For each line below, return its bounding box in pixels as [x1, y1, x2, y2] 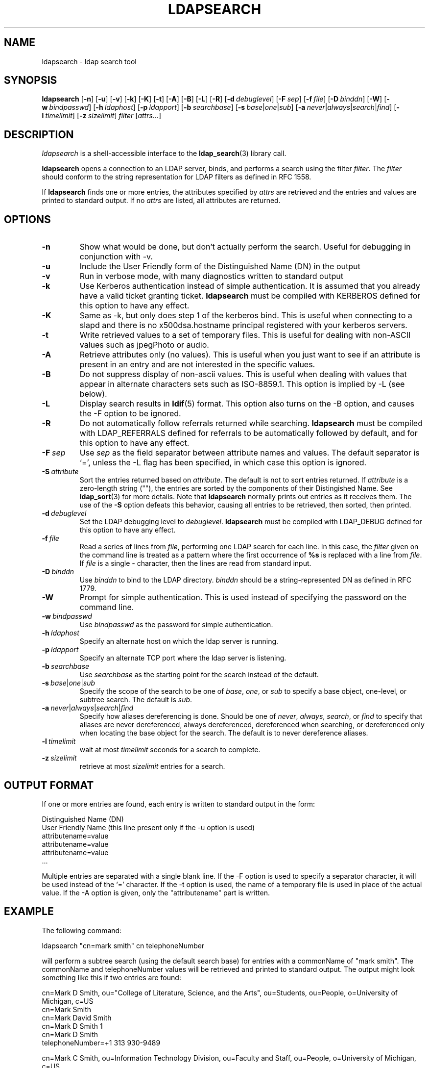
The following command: [42, 926, 122, 935]
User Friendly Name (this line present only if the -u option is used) [42, 823, 255, 832]
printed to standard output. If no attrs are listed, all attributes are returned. [42, 196, 281, 205]
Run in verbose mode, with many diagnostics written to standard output [79, 271, 343, 281]
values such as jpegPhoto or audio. [79, 340, 209, 350]
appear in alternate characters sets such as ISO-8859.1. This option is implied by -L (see [79, 379, 405, 389]
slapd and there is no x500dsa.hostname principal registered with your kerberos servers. [79, 320, 407, 331]
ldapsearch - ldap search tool [42, 57, 137, 66]
